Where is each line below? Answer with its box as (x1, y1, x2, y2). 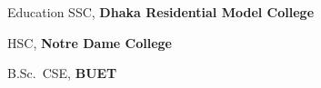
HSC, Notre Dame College (7, 33, 172, 52)
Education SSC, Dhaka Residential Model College (7, 3, 315, 21)
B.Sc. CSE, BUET (7, 64, 117, 83)
